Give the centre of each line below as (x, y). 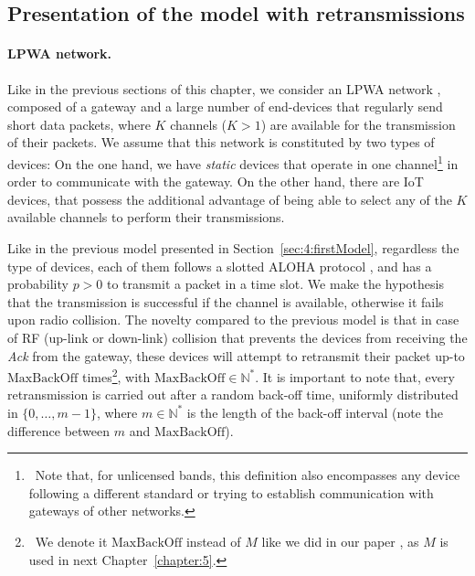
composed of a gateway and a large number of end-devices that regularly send (225, 107)
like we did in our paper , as (340, 541)
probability (38, 284)
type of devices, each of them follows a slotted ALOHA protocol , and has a (220, 266)
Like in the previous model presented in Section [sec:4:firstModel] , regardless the (233, 247)
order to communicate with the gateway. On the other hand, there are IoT (216, 181)
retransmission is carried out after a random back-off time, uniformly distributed (233, 395)
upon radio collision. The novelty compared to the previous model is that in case (233, 320)
